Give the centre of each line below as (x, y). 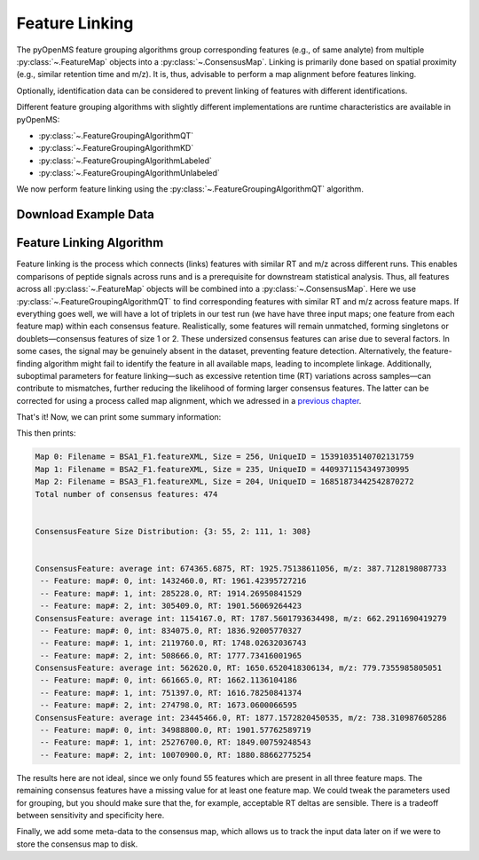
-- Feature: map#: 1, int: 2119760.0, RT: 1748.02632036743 (173, 643)
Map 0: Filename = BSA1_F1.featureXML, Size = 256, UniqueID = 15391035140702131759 (224, 457)
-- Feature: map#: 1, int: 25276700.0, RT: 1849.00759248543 (176, 742)
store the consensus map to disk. (77, 844)
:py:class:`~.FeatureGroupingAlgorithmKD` (116, 148)
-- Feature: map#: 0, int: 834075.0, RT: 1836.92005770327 (171, 631)
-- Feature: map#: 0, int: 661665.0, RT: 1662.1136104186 (169, 680)
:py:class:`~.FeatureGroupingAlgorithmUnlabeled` (130, 173)
